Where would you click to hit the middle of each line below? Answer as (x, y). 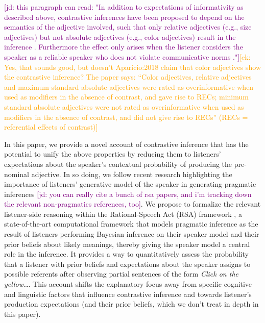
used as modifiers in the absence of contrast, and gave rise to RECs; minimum (126, 97)
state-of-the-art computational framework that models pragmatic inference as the (131, 224)
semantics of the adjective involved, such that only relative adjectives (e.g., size (128, 27)
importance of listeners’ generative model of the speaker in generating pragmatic (130, 184)
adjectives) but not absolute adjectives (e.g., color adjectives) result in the (120, 36)
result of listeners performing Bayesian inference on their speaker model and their (132, 234)
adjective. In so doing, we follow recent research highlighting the (132, 174)
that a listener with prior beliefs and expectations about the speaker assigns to (127, 264)
